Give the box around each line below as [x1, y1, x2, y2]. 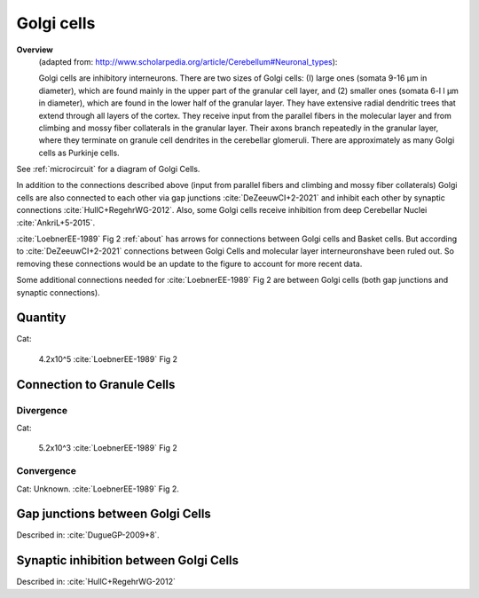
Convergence [16, 465, 77, 477]
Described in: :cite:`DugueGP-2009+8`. [16, 530, 160, 540]
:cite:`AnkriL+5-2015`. [16, 217, 96, 228]
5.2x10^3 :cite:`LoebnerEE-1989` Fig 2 [38, 443, 177, 453]
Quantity [16, 311, 67, 326]
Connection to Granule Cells [16, 377, 176, 392]
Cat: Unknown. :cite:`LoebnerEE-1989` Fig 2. [16, 484, 179, 494]
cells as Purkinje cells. [38, 147, 120, 158]
